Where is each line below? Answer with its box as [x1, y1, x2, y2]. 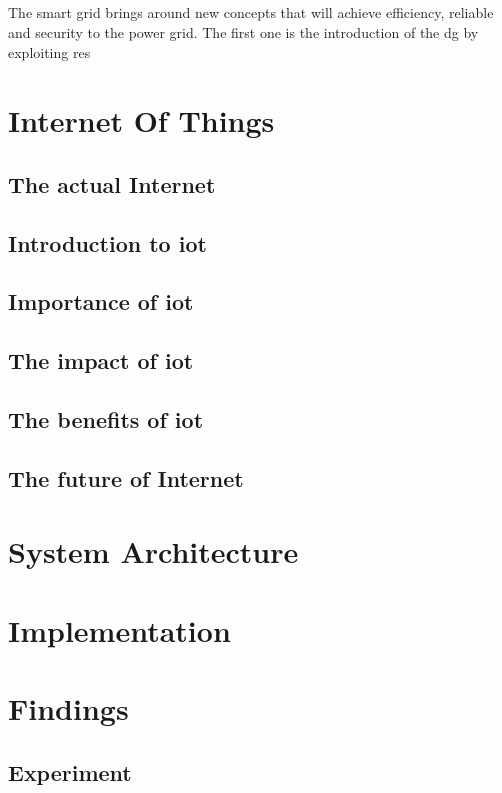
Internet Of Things [8, 100, 275, 141]
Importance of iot [8, 286, 194, 317]
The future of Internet [8, 462, 244, 493]
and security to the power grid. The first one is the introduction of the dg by [8, 21, 479, 42]
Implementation [8, 609, 231, 650]
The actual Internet [8, 168, 216, 199]
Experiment [8, 756, 132, 787]
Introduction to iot [8, 227, 207, 258]
